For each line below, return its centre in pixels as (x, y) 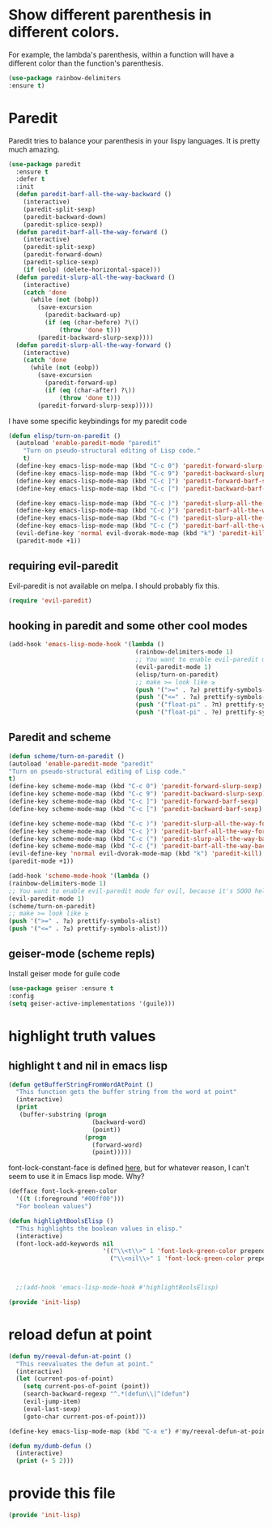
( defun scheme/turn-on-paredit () (67, 756)
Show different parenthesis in (110, 15)
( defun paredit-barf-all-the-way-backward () (94, 195)
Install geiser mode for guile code (64, 973)
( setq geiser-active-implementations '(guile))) (92, 1003)
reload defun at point (80, 1335)
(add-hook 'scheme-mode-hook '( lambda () (79, 876)
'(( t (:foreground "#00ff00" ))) (70, 1199)
